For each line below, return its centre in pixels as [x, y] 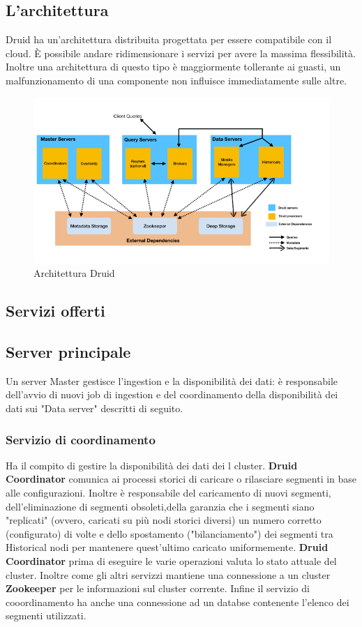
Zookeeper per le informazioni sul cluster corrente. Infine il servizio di [158, 588]
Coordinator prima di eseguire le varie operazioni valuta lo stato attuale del [171, 561]
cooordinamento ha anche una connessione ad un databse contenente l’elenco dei [178, 602]
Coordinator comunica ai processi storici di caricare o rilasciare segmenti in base [181, 479]
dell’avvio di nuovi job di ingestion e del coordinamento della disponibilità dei [172, 394]
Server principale [68, 352]
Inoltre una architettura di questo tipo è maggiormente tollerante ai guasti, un [173, 67]
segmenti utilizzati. [46, 615]
